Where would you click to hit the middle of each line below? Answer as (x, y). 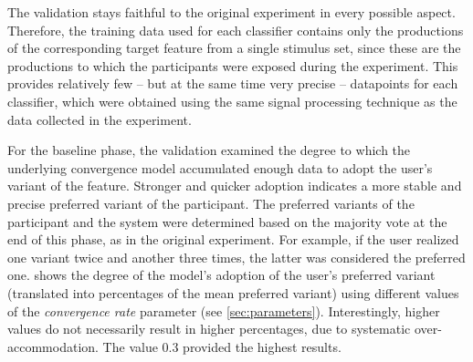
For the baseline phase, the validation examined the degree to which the (209, 150)
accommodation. (53, 346)
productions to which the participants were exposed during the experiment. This (233, 65)
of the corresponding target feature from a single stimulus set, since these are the (234, 48)
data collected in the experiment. (100, 119)
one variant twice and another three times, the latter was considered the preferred (236, 257)
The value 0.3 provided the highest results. (222, 346)
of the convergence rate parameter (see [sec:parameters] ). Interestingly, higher (224, 310)
